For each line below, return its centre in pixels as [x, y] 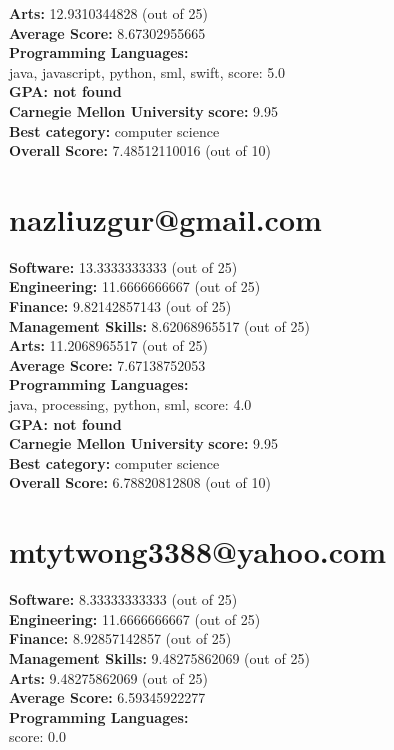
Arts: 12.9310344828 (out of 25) [108, 13]
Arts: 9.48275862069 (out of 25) [108, 677]
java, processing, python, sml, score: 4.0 [130, 404]
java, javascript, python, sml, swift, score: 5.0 [147, 71]
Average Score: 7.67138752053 [107, 364]
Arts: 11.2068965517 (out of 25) [108, 345]
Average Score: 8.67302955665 [107, 32]
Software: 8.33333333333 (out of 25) [123, 599]
